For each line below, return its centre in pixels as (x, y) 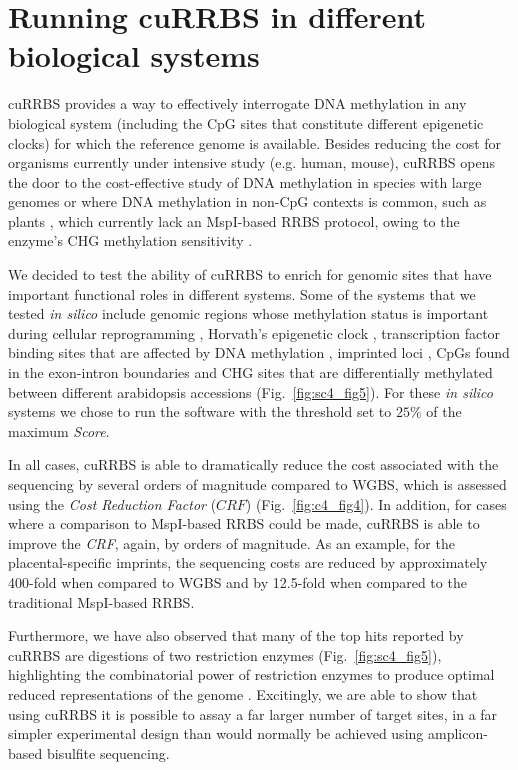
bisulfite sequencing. (108, 752)
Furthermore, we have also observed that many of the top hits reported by (236, 635)
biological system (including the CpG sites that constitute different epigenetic (246, 122)
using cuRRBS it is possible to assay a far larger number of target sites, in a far (253, 713)
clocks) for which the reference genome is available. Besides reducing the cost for (255, 142)
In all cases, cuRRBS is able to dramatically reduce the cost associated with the (253, 464)
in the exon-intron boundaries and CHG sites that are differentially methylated (250, 372)
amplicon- (457, 733)
